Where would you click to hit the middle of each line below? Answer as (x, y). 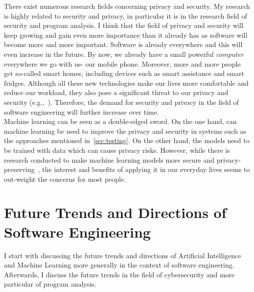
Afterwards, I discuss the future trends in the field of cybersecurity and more (119, 274)
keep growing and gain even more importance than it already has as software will (126, 35)
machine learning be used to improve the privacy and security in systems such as (125, 131)
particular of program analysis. (50, 284)
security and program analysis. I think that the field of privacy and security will (124, 25)
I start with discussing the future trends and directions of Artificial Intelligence (123, 255)
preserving (19, 169)
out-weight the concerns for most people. (65, 179)
